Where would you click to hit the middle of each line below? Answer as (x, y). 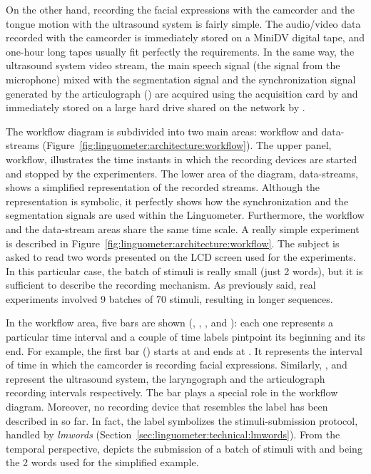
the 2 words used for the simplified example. (102, 462)
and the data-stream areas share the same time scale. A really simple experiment (183, 228)
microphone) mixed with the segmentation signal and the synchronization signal (181, 79)
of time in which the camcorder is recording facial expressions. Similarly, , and (177, 365)
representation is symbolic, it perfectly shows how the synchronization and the (177, 201)
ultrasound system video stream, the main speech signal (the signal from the (173, 65)
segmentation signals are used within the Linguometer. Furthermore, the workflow (185, 215)
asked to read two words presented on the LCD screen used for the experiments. (181, 257)
